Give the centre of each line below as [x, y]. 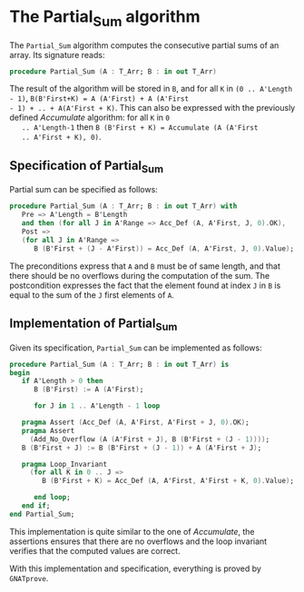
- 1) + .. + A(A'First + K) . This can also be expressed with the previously [152, 108]
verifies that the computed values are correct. [95, 550]
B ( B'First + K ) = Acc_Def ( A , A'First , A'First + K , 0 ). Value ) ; [168, 481]
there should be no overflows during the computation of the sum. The [140, 275]
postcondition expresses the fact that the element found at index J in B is [145, 285]
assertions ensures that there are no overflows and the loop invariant [138, 541]
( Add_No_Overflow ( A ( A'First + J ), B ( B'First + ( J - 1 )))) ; [150, 439]
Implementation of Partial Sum [93, 325]
